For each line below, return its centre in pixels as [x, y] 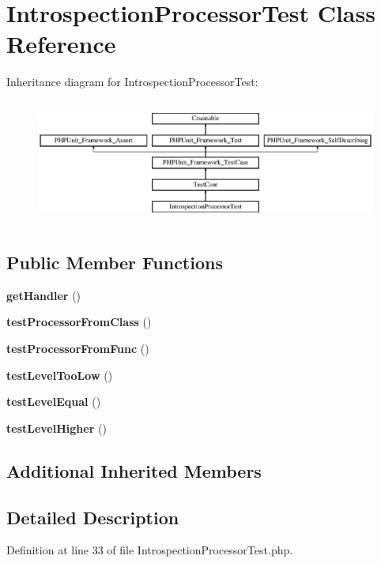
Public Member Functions [115, 262]
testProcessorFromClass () [79, 322]
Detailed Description [93, 517]
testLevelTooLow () [60, 375]
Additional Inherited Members [134, 470]
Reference [61, 44]
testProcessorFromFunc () [78, 348]
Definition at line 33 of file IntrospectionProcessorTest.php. [150, 550]
